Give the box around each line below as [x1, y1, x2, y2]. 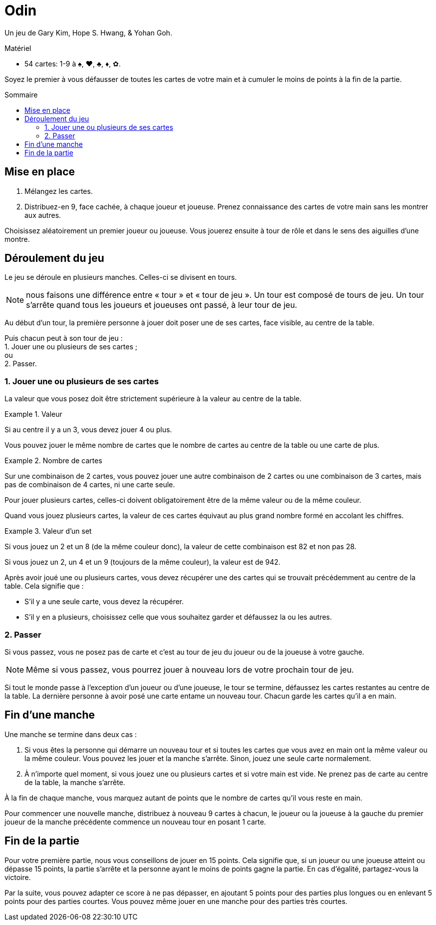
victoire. [4, 873, 31, 882]
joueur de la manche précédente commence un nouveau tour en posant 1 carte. [4, 817, 266, 826]
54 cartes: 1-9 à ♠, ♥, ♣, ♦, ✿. [24, 59, 121, 68]
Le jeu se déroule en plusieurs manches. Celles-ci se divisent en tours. [4, 273, 237, 282]
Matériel [4, 43, 31, 52]
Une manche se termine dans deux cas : [4, 730, 137, 739]
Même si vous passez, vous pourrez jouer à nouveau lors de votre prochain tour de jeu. [26, 664, 354, 675]
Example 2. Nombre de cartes [4, 456, 102, 465]
